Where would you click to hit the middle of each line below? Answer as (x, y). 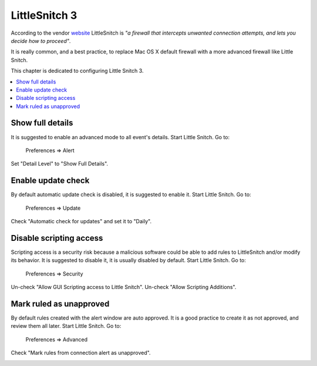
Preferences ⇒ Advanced (57, 339)
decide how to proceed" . (41, 41)
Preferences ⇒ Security (54, 274)
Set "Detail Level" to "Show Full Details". (60, 164)
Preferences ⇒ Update (53, 208)
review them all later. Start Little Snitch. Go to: (66, 326)
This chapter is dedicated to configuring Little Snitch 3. (77, 71)
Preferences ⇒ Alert (50, 150)
